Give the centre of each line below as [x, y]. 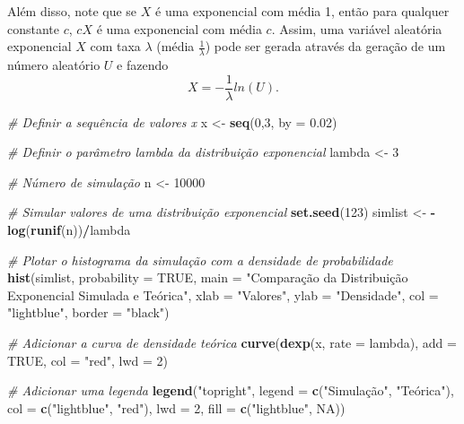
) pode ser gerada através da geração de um [325, 46]
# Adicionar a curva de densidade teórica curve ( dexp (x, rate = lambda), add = [232, 343]
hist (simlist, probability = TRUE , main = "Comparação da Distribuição [208, 277]
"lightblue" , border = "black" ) [88, 312]
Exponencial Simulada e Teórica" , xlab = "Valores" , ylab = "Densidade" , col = [223, 294]
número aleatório [54, 65]
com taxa [115, 46]
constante [34, 28]
